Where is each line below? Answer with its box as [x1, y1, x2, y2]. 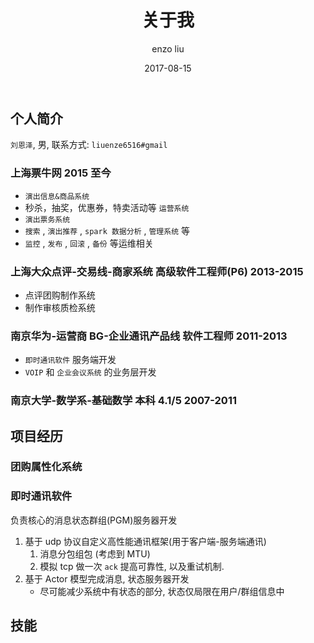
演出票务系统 [24, 214, 71, 225]
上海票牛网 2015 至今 [10, 166, 112, 180]
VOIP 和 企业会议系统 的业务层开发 [24, 366, 157, 378]
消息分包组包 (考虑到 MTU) [39, 547, 151, 560]
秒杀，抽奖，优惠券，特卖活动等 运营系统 [24, 201, 190, 213]
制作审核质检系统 [24, 301, 96, 313]
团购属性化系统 [10, 460, 83, 474]
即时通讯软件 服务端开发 [24, 354, 117, 366]
